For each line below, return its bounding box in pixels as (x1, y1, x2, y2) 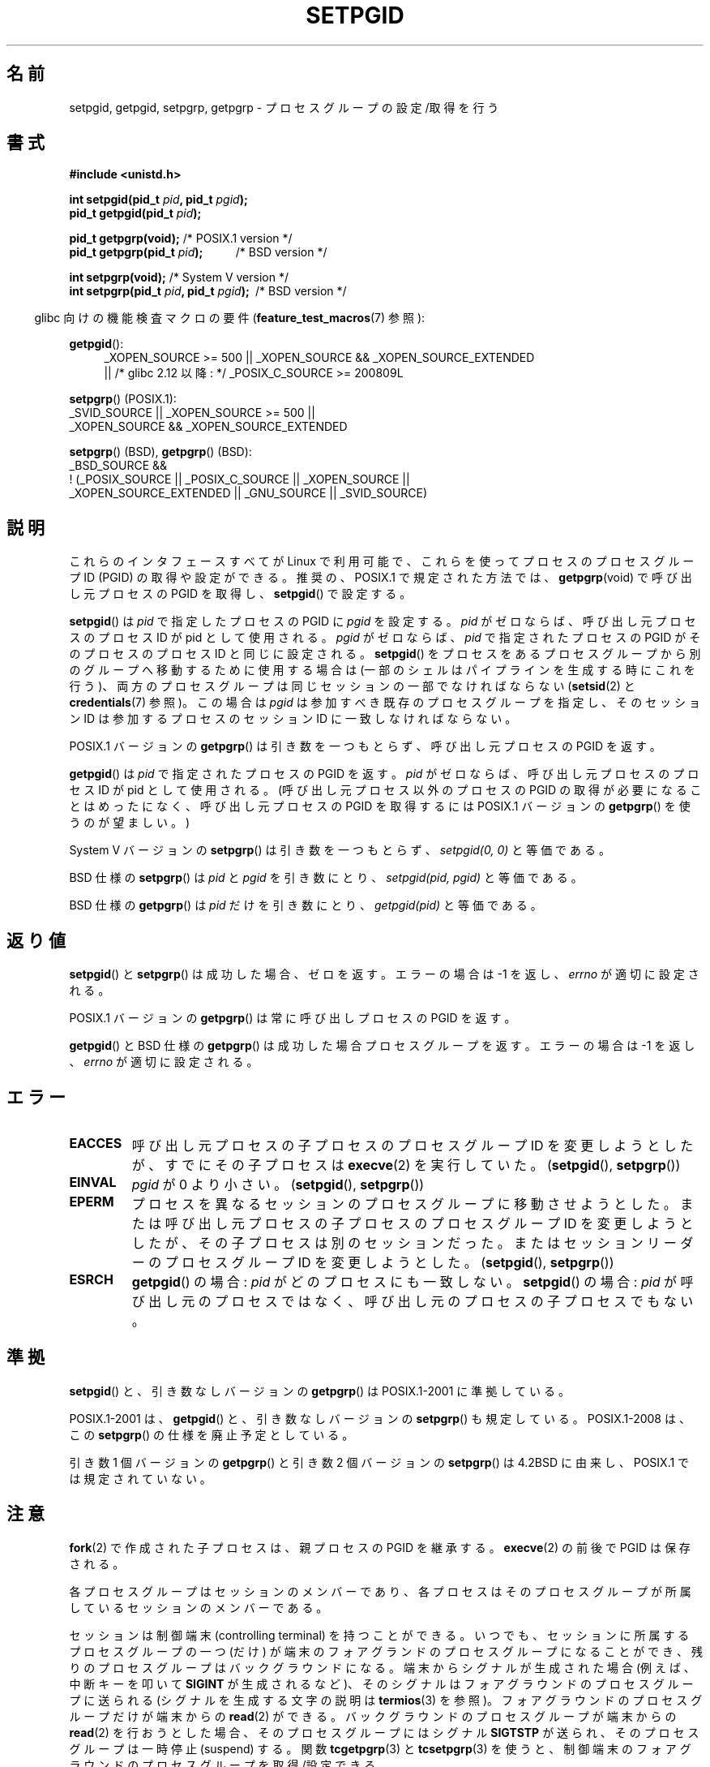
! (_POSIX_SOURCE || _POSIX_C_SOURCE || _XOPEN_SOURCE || (69, 472, 410, 487)
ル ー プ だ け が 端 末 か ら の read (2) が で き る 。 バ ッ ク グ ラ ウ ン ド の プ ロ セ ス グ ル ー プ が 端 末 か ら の (69, 1709, 677, 1723)
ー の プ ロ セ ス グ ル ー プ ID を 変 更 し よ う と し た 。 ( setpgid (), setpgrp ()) (131, 1253, 614, 1270)
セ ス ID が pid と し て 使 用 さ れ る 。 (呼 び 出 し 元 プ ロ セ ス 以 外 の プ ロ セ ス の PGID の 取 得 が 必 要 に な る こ (69, 783, 702, 798)
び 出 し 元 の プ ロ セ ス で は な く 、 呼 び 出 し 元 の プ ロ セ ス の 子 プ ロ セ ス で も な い (131, 1292, 694, 1309)
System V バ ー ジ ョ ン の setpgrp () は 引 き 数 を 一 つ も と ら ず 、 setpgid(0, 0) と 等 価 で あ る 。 (69, 843, 610, 858)
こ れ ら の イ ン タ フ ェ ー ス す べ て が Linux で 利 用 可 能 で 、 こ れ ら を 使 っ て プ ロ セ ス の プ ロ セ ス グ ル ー (69, 554, 695, 569)
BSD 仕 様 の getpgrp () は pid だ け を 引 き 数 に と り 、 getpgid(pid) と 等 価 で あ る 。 (69, 898, 542, 913)
